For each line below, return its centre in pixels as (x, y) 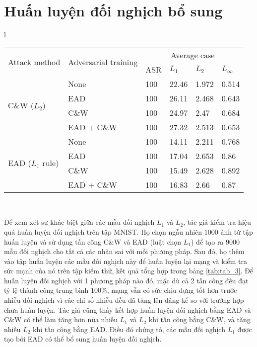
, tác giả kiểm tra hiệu (217, 222)
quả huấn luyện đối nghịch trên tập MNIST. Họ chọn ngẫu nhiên (103, 231)
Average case (193, 55)
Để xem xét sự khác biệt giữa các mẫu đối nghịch (79, 222)
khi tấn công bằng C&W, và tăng (199, 319)
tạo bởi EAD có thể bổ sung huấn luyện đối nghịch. (83, 339)
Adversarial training (103, 62)
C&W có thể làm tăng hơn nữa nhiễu (61, 319)
